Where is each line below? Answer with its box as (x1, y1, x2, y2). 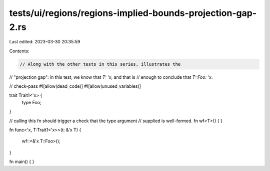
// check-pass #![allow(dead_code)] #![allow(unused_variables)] (9, 83, 141, 89)
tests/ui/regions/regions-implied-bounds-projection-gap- (9, 7, 257, 18)
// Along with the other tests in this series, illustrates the (19, 61, 181, 67)
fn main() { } (9, 159, 34, 165)
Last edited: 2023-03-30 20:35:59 (9, 39, 80, 45)
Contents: (9, 48, 29, 54)
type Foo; (21, 99, 42, 105)
